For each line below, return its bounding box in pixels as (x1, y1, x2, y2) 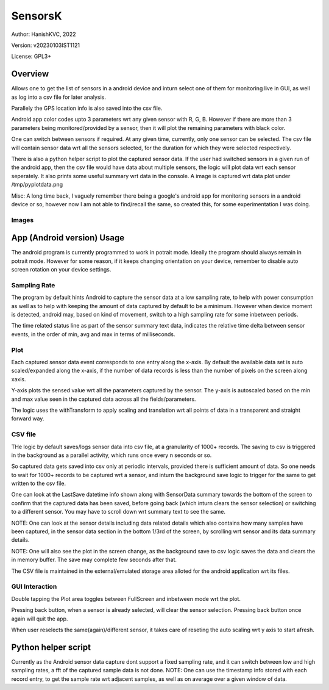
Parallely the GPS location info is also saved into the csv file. (11, 104, 163, 112)
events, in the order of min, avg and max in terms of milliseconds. (11, 330, 176, 338)
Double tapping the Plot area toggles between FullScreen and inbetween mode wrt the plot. (11, 595, 241, 602)
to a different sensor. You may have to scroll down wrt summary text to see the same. (11, 508, 225, 516)
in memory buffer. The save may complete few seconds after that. (11, 556, 177, 564)
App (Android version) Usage (11, 232, 125, 243)
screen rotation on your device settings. (11, 266, 111, 273)
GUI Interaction (11, 583, 57, 591)
